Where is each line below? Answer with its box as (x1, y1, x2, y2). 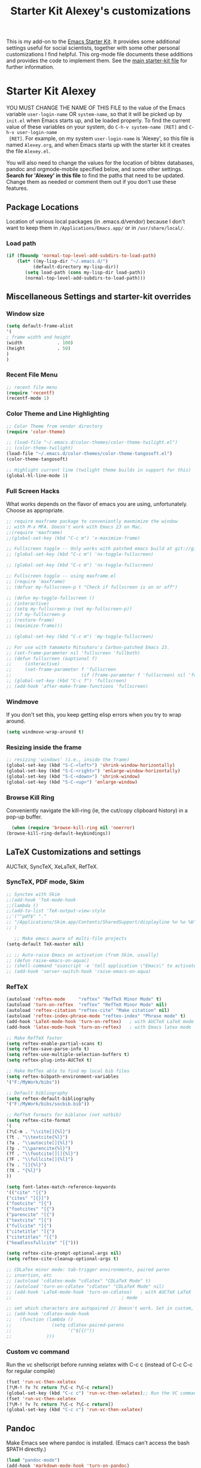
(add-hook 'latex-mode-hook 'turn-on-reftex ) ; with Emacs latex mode (6, 1024, 191, 1030)
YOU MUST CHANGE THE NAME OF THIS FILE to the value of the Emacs (6, 104, 185, 111)
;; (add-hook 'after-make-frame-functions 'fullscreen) (6, 683, 148, 689)
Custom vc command (6, 1347, 70, 1355)
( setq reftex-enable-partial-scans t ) (6, 1041, 103, 1047)
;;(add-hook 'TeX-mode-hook (6, 897, 77, 903)
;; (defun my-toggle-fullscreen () (6, 595, 95, 601)
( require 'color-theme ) (6, 429, 66, 435)
